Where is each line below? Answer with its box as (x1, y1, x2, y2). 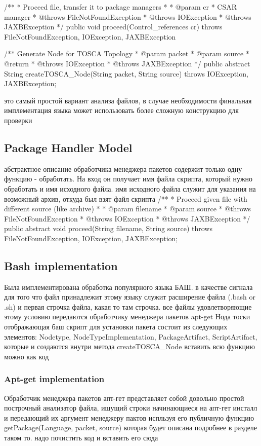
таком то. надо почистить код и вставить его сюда (4, 432, 158, 443)
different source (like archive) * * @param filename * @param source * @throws (4, 203, 251, 214)
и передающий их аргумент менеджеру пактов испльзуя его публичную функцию (4, 412, 254, 423)
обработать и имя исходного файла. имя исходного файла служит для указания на (4, 183, 256, 194)
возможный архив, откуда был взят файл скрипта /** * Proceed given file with (4, 193, 247, 204)
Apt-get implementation (4, 373, 105, 385)
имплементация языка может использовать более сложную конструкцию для (4, 105, 239, 116)
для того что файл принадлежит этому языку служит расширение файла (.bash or (4, 291, 256, 302)
